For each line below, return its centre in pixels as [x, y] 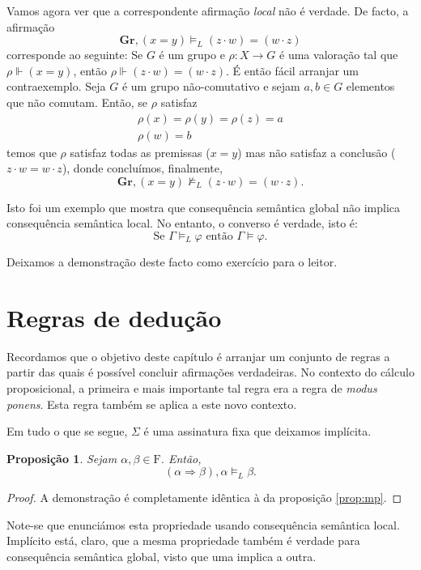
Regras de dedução [114, 317]
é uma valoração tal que [339, 55]
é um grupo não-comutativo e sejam [211, 86]
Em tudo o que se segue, [67, 431]
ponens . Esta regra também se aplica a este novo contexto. [152, 404]
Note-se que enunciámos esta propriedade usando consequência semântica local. [203, 524]
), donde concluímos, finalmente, [142, 168]
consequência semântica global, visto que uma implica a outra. [162, 557]
